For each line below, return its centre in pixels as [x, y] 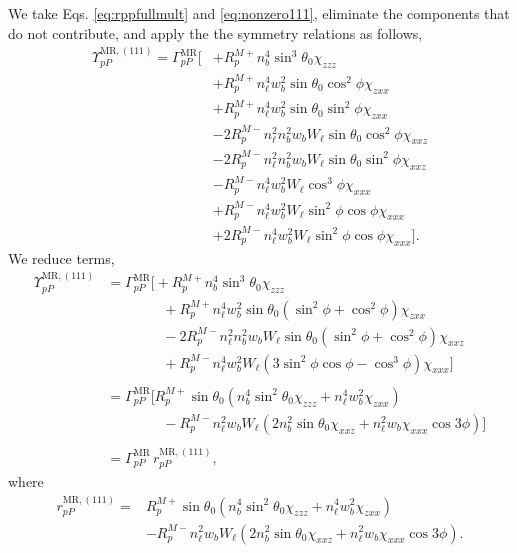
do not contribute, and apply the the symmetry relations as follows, [215, 32]
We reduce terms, [61, 257]
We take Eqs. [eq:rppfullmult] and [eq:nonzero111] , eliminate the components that [259, 13]
